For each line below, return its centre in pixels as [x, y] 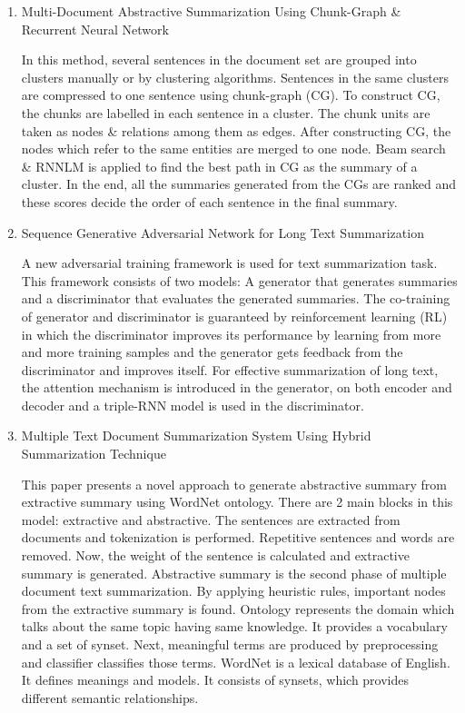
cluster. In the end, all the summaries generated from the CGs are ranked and [238, 184]
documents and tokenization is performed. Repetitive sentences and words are [238, 537]
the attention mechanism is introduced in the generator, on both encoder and [237, 387]
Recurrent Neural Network [95, 29]
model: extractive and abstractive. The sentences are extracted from [211, 519]
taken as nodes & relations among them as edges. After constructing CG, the [236, 130]
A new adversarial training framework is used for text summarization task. [229, 263]
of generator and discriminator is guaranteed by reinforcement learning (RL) [234, 316]
